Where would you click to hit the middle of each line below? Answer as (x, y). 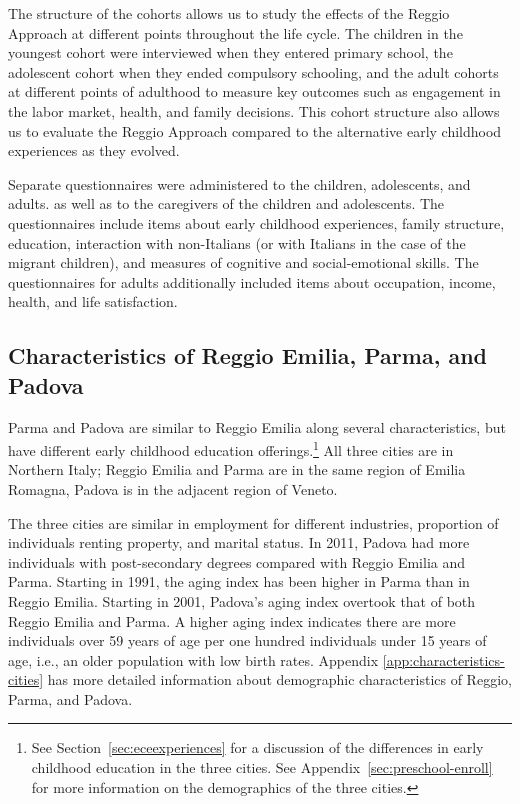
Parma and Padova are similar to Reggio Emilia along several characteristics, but (257, 426)
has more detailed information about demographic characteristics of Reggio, (279, 679)
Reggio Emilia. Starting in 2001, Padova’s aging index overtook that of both (242, 600)
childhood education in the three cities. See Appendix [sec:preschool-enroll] (262, 767)
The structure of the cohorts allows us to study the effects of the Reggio (229, 13)
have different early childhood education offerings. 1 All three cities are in (231, 448)
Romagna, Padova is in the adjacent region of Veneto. (173, 488)
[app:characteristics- (443, 659)
